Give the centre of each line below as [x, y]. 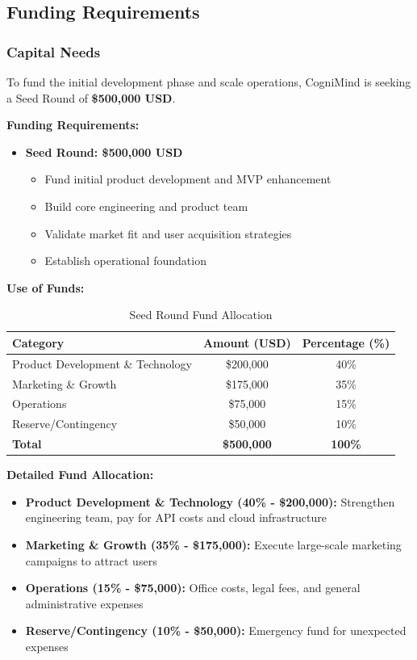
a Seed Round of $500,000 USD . [91, 97]
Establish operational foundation [125, 261]
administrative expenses [84, 603]
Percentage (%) [346, 342]
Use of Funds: [46, 287]
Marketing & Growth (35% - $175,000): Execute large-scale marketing [213, 545]
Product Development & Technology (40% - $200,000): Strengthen [210, 501]
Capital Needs [54, 51]
